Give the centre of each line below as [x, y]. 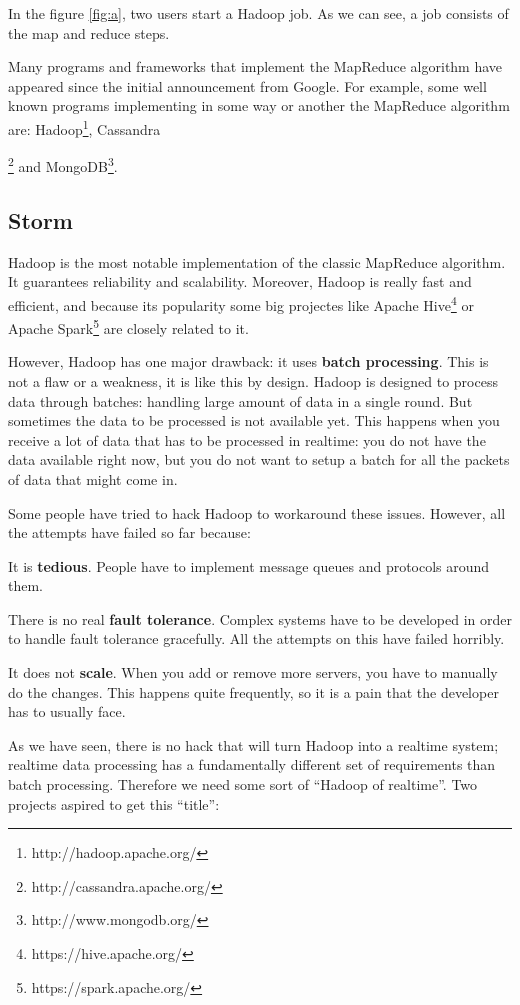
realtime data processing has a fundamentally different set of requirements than [252, 764]
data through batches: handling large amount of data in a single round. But [240, 400]
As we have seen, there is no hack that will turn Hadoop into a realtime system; [253, 744]
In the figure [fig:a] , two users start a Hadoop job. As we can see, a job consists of [258, 13]
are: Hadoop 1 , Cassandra [84, 127]
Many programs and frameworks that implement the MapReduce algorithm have [255, 66]
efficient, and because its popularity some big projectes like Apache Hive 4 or [241, 303]
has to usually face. [67, 711]
